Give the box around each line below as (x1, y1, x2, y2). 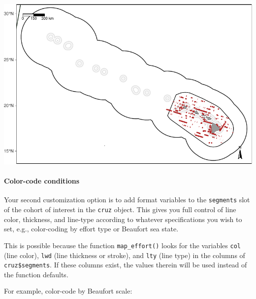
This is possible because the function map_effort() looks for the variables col (4, 240, 241, 250)
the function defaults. (4, 269, 68, 279)
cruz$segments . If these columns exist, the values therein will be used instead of (4, 260, 247, 270)
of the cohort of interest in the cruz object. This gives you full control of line (4, 204, 236, 215)
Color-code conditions (4, 176, 80, 186)
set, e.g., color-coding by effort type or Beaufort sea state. (4, 224, 179, 234)
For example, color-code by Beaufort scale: (4, 286, 132, 296)
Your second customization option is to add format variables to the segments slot (4, 194, 250, 205)
